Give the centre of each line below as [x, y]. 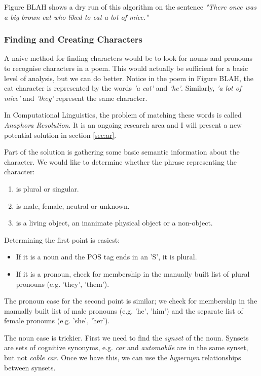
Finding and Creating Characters [73, 39]
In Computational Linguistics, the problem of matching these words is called [123, 115]
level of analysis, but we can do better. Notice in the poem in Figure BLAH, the [129, 78]
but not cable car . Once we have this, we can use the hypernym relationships [123, 358]
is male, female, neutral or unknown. [73, 205]
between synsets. [30, 367]
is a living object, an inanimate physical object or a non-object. [114, 223]
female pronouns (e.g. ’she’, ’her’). [57, 321]
